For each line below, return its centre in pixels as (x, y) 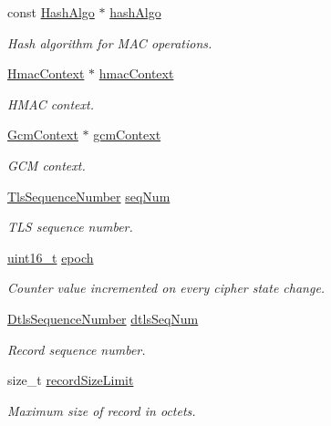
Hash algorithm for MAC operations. (110, 42)
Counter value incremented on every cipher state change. (166, 288)
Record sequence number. (77, 349)
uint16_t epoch (51, 257)
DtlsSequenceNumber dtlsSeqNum (103, 318)
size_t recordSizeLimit (71, 380)
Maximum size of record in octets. (102, 410)
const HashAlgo (51, 12)
